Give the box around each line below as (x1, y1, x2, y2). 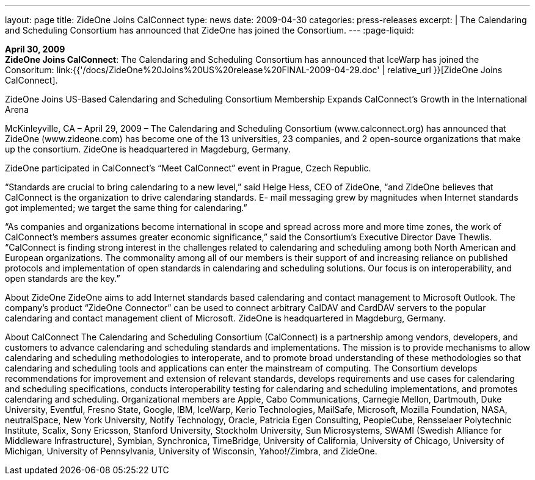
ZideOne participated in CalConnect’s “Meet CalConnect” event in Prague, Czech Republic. (5, 163, 371, 173)
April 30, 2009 (5, 44, 65, 54)
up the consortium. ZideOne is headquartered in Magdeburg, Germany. (5, 144, 291, 154)
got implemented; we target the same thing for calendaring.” (5, 202, 247, 213)
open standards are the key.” (5, 273, 120, 284)
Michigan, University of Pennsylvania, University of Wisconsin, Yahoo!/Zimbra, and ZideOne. (5, 446, 377, 456)
